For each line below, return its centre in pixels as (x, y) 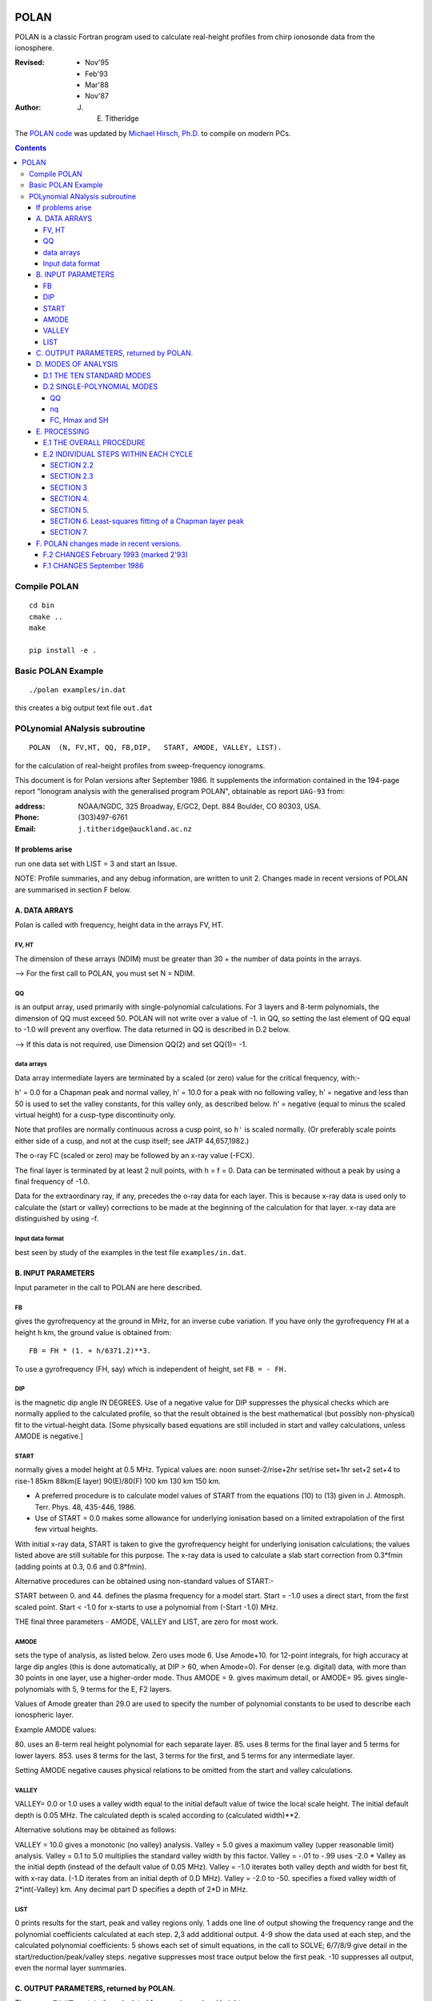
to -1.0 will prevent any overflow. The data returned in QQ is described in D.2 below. (153, 1029)
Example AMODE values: (56, 1730)
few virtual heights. (66, 1530)
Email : (25, 828)
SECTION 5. (70, 510)
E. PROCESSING (63, 431)
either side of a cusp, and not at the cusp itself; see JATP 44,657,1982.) (132, 1141)
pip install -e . (63, 650)
